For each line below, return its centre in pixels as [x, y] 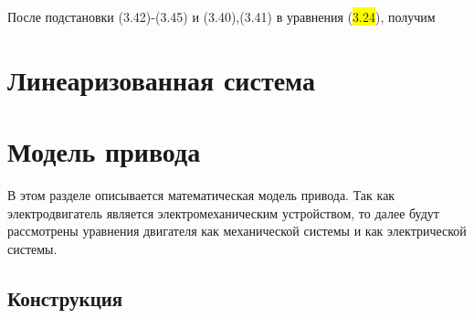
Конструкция [65, 297]
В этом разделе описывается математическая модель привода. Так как [201, 195]
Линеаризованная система [161, 79]
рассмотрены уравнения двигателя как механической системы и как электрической [237, 231]
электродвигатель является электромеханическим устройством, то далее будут [223, 212]
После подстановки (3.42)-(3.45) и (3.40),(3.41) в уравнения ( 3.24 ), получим [221, 16]
